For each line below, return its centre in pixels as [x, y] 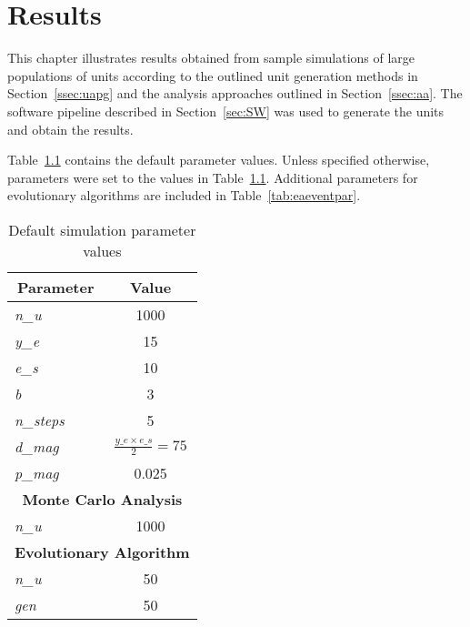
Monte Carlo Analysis [102, 499]
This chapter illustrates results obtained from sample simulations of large [211, 58]
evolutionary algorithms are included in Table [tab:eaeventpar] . [184, 195]
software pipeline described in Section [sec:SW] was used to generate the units [226, 111]
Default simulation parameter [102, 229]
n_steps [40, 420]
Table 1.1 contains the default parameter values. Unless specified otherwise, [219, 160]
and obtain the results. [70, 129]
